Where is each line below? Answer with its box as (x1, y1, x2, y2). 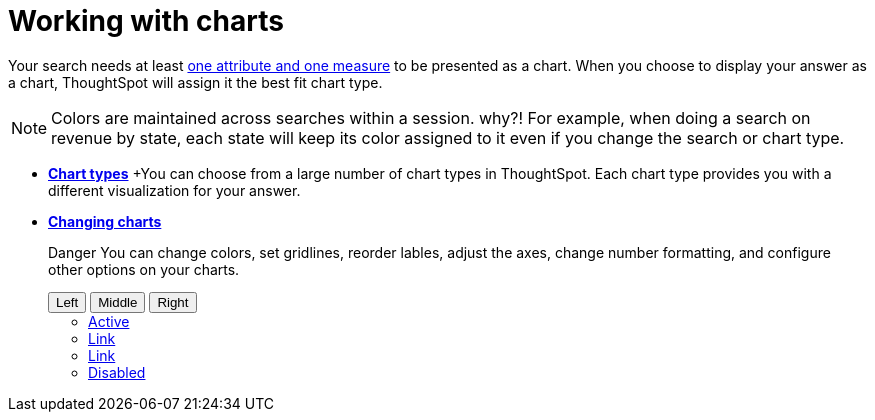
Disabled (88, 363, 146, 381)
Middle (98, 294, 138, 310)
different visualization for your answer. (48, 181, 301, 199)
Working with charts (8, 4, 284, 38)
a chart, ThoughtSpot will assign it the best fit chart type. (8, 73, 383, 91)
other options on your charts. (48, 260, 240, 278)
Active (88, 312, 130, 330)
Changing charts (48, 212, 162, 230)
